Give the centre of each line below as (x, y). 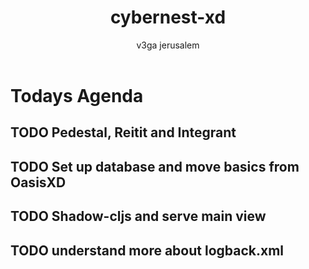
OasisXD (38, 182)
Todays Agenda (77, 95)
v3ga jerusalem (168, 45)
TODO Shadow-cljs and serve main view (138, 216)
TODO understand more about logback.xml (147, 250)
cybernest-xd (168, 17)
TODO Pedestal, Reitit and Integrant (123, 132)
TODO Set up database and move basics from (155, 166)
